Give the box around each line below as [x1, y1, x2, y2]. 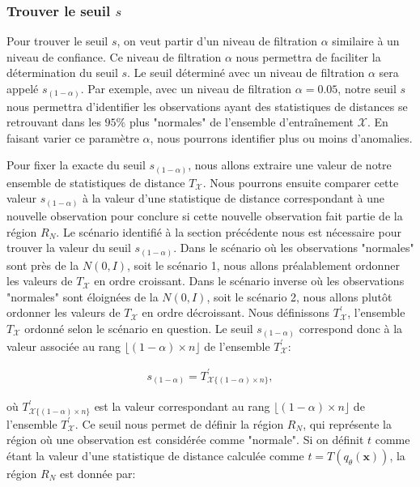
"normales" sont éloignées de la [6, 288, 159, 305]
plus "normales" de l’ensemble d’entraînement [129, 113, 354, 130]
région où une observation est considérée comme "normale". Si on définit [6, 431, 364, 448]
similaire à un [332, 32, 400, 49]
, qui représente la [303, 415, 392, 432]
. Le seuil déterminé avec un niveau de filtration [127, 64, 365, 81]
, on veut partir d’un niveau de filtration [117, 32, 317, 49]
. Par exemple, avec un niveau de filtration [80, 80, 292, 96]
